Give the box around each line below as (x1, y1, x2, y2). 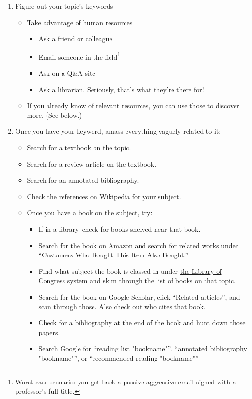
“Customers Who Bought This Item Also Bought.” (38, 250, 189, 260)
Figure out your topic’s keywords (15, 1, 113, 11)
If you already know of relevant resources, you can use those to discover (27, 100, 239, 111)
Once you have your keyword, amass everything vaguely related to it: (15, 126, 221, 136)
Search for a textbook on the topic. (27, 143, 131, 152)
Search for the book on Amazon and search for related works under (38, 240, 238, 250)
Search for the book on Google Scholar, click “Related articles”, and (38, 291, 240, 302)
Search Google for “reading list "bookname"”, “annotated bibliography (38, 343, 247, 353)
